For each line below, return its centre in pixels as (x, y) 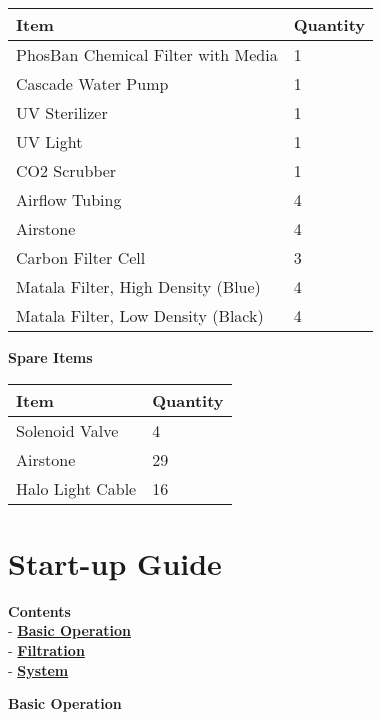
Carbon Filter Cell (81, 257)
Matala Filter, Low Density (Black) (140, 315)
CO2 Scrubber (66, 170)
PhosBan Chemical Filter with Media (147, 54)
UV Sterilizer (62, 112)
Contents (39, 610)
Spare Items (50, 357)
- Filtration (46, 649)
